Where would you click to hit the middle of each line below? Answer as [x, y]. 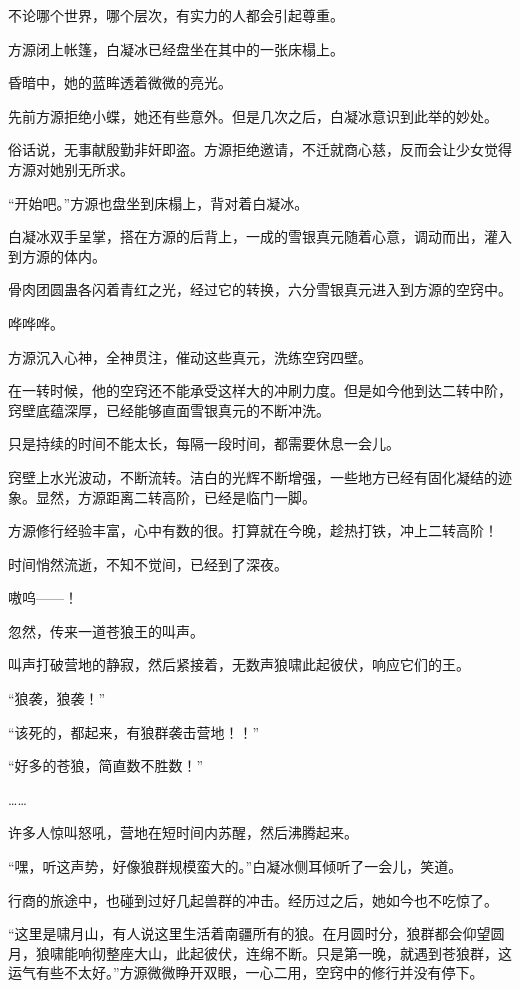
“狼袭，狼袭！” [57, 698]
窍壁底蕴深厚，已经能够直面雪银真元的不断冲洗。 [169, 409]
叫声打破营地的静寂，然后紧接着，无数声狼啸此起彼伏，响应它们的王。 [239, 664]
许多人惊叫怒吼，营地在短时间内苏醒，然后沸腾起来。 [183, 832]
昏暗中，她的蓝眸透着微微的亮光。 [120, 82]
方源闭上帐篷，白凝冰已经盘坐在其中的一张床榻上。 [176, 48]
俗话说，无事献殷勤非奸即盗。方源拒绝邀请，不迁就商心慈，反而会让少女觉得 [260, 149]
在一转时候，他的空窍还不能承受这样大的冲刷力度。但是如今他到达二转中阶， [260, 390]
